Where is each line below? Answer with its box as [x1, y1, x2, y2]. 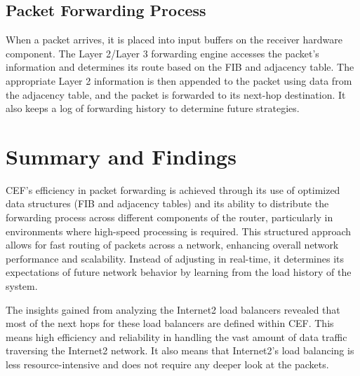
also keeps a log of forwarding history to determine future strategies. [6, 101, 300, 116]
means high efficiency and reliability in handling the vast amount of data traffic [6, 329, 347, 344]
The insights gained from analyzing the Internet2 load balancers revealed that [6, 302, 340, 316]
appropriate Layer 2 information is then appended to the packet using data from [6, 73, 352, 88]
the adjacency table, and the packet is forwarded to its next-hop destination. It [6, 87, 346, 102]
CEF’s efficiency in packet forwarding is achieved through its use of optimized [6, 182, 340, 197]
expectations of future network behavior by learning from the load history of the [6, 265, 352, 279]
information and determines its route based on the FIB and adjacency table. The [6, 60, 354, 74]
